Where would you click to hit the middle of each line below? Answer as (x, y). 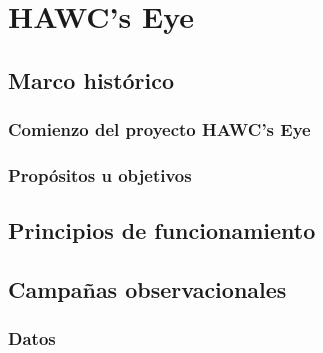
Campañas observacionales (147, 289)
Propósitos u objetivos (100, 174)
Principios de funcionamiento (162, 230)
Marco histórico (91, 79)
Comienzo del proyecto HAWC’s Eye (159, 129)
